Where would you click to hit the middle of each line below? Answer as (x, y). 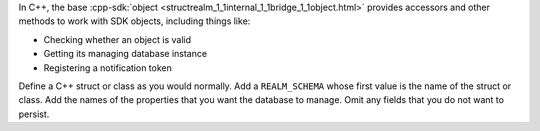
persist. (34, 114)
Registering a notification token (107, 67)
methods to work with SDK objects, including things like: (134, 21)
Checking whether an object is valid (117, 39)
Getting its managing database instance (125, 54)
